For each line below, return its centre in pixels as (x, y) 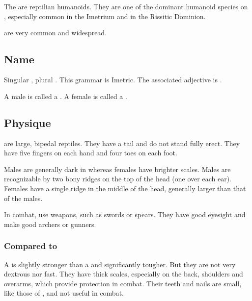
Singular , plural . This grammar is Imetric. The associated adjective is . (113, 80)
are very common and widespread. (56, 33)
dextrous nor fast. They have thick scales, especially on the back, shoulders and (124, 274)
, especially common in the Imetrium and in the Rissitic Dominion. (105, 16)
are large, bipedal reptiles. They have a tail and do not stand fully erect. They (122, 143)
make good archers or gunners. (50, 224)
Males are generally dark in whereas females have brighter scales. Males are (117, 169)
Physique (28, 122)
